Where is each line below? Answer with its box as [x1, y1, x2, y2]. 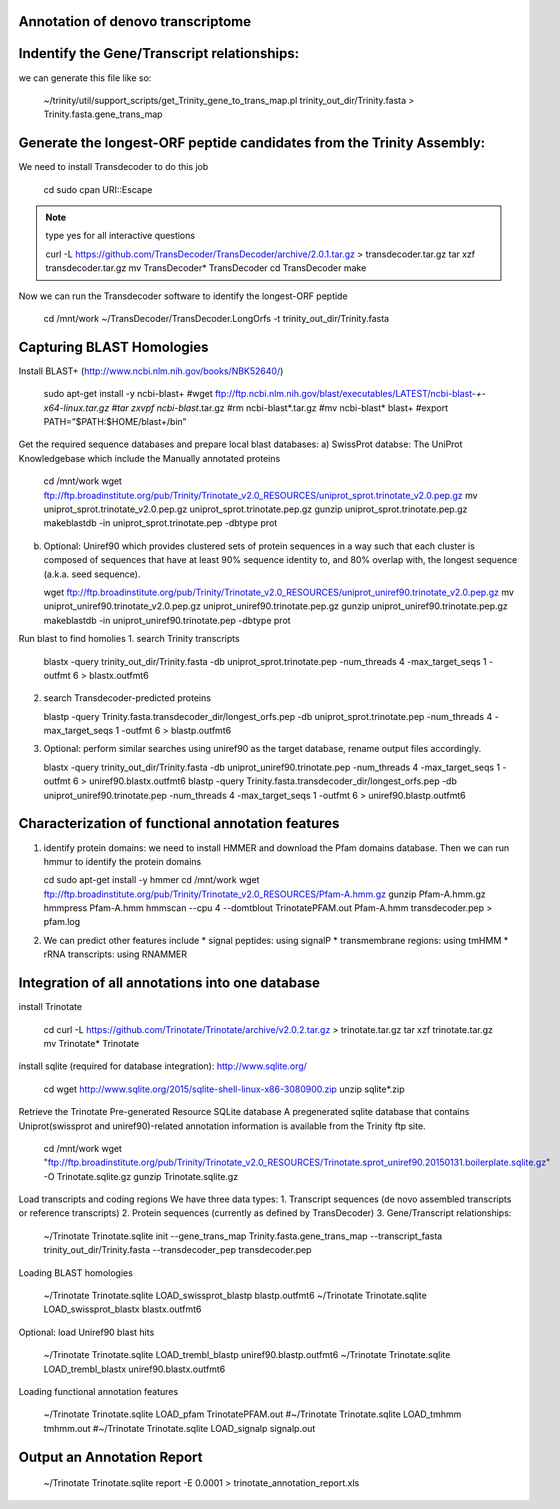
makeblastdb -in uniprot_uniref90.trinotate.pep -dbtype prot [43, 614, 291, 626]
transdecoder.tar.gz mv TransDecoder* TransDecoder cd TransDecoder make [45, 262, 367, 274]
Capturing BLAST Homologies [18, 338, 209, 355]
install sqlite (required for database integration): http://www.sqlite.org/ [18, 1060, 307, 1072]
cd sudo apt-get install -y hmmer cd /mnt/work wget [43, 874, 260, 886]
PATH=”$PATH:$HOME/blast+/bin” [43, 416, 187, 428]
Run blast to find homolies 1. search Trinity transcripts [18, 633, 240, 645]
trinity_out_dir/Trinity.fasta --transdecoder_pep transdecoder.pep [43, 1244, 312, 1256]
